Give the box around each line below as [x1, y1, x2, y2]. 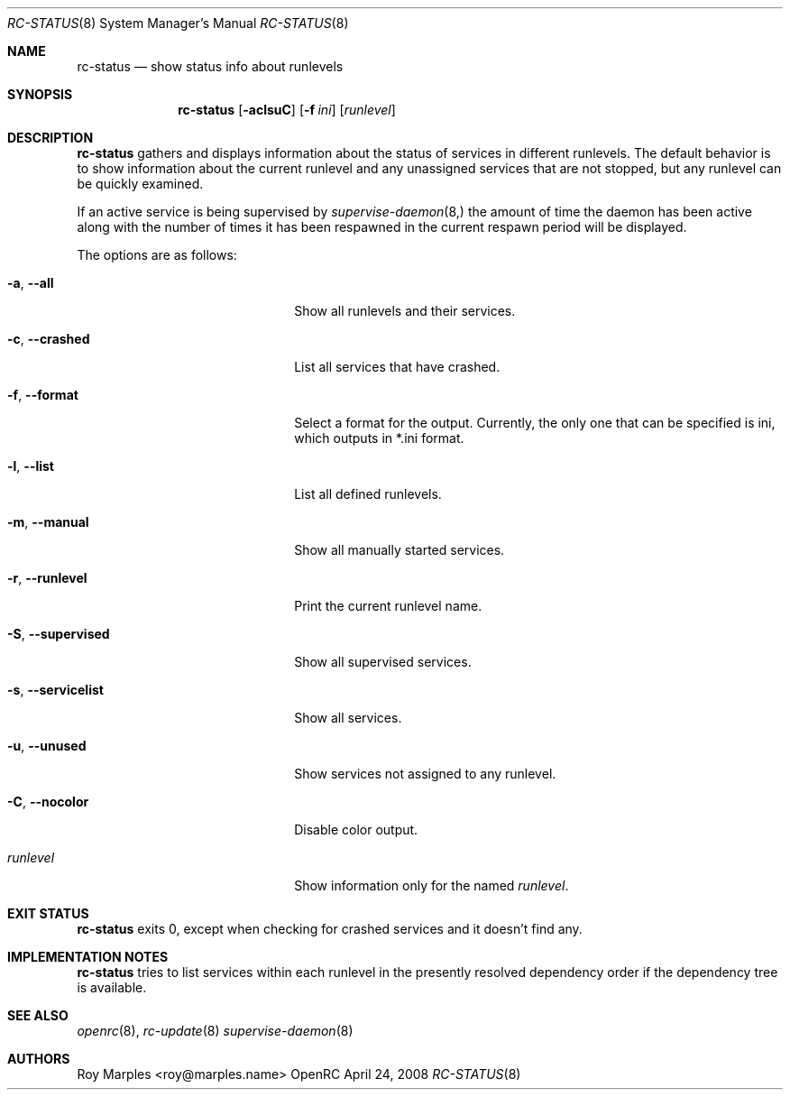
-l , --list [7, 458, 54, 474]
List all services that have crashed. [294, 359, 501, 374]
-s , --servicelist [7, 682, 104, 697]
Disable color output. [294, 822, 418, 837]
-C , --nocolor [7, 794, 89, 809]
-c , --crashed [7, 331, 90, 346]
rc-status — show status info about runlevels [77, 59, 344, 74]
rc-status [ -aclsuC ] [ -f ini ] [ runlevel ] [178, 102, 396, 117]
